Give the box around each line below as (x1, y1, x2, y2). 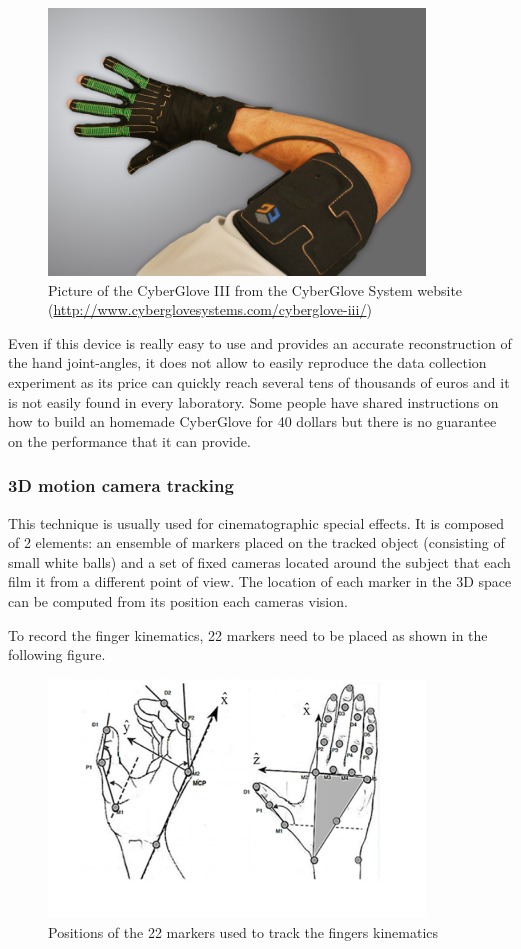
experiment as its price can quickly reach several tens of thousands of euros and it (8, 372, 510, 393)
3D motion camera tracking (8, 473, 234, 498)
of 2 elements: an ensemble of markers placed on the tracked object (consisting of (8, 532, 505, 553)
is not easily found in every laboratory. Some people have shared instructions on (8, 391, 499, 412)
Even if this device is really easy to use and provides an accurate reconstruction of (8, 332, 512, 353)
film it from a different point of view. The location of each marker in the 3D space (8, 571, 512, 592)
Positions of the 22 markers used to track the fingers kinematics (48, 921, 439, 942)
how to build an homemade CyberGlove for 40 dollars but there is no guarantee (8, 411, 497, 432)
